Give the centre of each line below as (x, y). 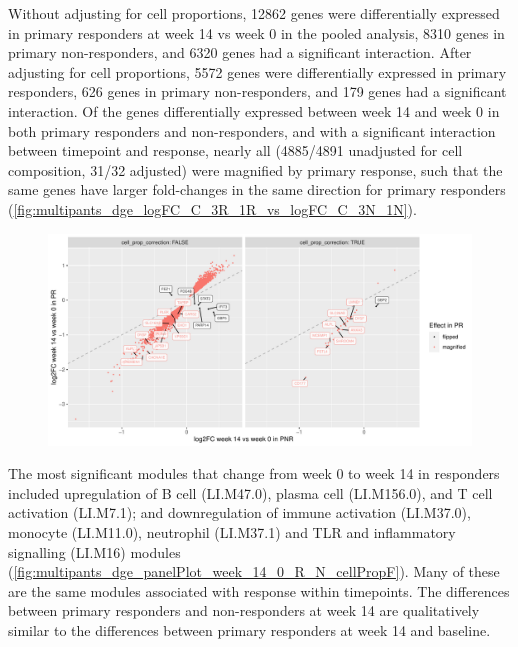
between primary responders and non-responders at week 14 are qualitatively (244, 610)
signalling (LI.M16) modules (94, 551)
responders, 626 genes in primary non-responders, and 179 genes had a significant (257, 91)
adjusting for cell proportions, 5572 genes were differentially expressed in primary (257, 71)
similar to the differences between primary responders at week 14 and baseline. (249, 629)
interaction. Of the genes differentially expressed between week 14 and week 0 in (254, 110)
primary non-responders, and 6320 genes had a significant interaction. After (240, 52)
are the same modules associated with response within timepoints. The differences (259, 590)
